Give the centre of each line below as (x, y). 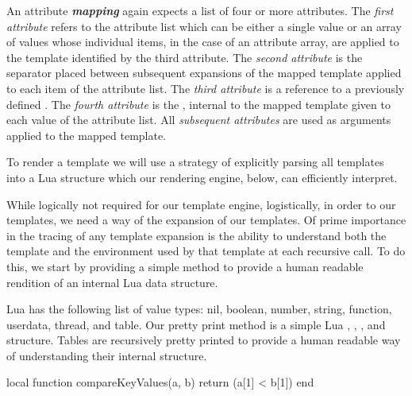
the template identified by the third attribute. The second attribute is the (185, 57)
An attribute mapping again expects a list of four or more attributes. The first (200, 10)
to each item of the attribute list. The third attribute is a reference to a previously (206, 88)
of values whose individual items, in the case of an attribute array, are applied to (203, 42)
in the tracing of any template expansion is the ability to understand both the (196, 235)
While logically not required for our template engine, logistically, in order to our (201, 204)
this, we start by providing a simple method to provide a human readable (185, 266)
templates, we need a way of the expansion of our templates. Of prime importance (206, 220)
